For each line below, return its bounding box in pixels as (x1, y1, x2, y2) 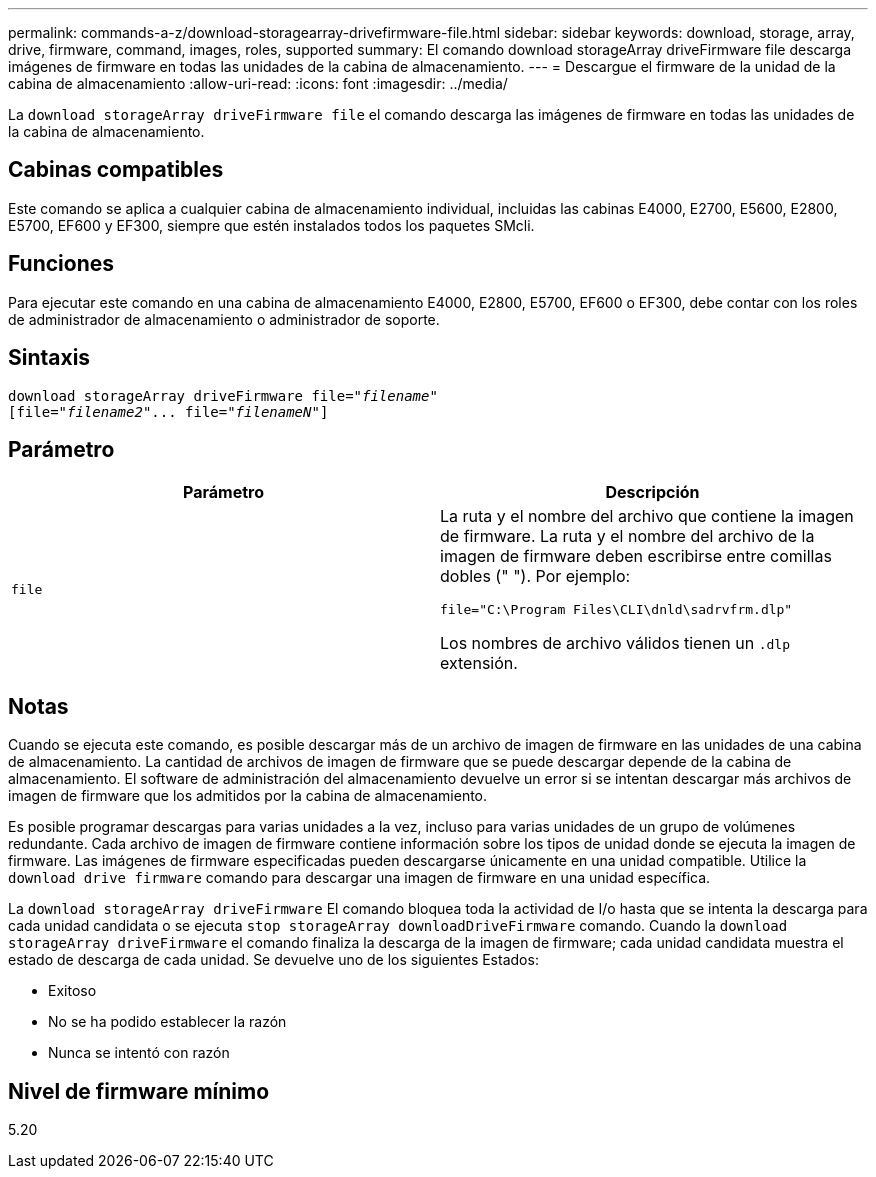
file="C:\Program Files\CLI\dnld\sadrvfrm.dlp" (440, 602, 793, 618)
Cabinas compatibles (8, 157, 224, 183)
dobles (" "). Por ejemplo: (440, 566, 631, 587)
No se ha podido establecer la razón (48, 1013, 287, 1031)
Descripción (605, 482, 700, 503)
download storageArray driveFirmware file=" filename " (8, 387, 438, 404)
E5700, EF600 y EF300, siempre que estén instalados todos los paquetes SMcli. (8, 216, 535, 234)
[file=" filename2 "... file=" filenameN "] (8, 403, 329, 420)
